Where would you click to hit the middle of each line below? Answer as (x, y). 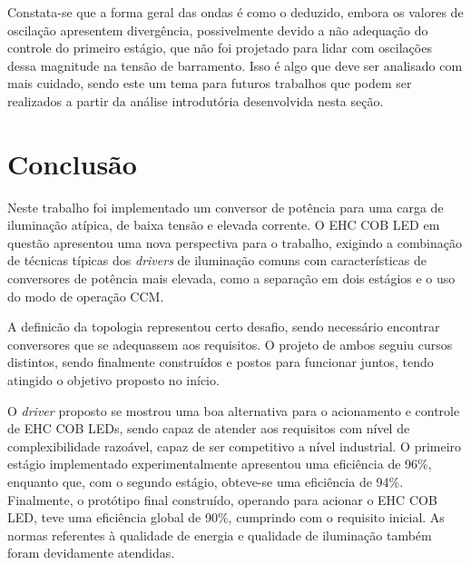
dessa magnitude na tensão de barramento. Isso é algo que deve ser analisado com (235, 65)
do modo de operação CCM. (86, 296)
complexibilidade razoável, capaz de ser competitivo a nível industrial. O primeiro (235, 446)
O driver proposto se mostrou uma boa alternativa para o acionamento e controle (234, 410)
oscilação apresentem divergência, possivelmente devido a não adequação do (218, 30)
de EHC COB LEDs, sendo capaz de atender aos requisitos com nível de (209, 428)
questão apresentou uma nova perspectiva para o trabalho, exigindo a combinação (235, 242)
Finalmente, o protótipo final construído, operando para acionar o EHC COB (222, 499)
